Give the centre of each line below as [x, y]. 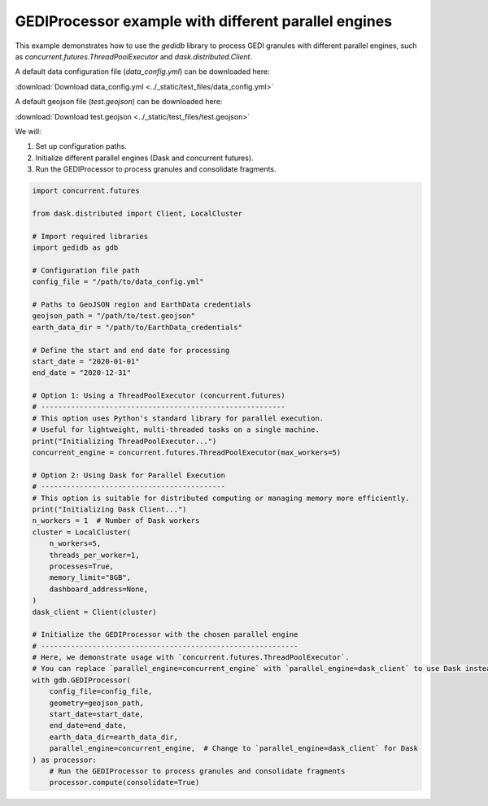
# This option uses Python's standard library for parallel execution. [178, 418]
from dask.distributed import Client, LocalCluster [137, 213]
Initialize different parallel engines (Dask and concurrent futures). [144, 158]
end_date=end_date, [88, 725]
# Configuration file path [86, 270]
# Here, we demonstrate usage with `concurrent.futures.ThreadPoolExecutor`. [191, 658]
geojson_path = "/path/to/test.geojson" [113, 316]
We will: [28, 131]
